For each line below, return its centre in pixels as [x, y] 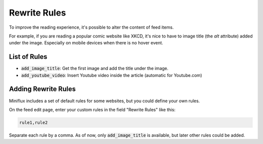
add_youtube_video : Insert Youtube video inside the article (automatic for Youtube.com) [112, 75]
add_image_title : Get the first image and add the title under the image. [95, 69]
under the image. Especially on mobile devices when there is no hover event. [86, 43]
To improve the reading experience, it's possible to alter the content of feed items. [91, 27]
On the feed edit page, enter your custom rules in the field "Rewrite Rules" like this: [92, 109]
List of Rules [28, 57]
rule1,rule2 [34, 122]
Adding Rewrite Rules [42, 89]
